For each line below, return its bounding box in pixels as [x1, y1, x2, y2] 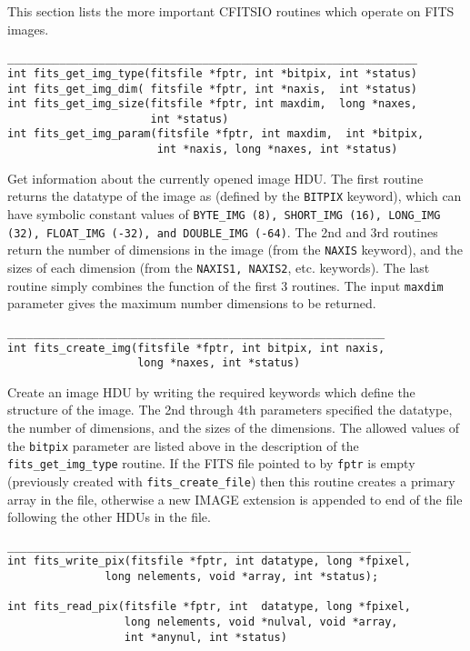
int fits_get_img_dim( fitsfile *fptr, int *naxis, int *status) [7, 82, 418, 95]
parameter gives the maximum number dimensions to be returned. [7, 294, 376, 313]
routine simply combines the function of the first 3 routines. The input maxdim [7, 275, 444, 295]
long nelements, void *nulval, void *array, [124, 616, 398, 629]
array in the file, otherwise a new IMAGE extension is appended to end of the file [7, 489, 463, 508]
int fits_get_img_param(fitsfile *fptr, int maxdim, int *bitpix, [7, 127, 425, 141]
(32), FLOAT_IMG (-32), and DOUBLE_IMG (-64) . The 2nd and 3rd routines [7, 222, 438, 241]
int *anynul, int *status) [124, 630, 287, 644]
